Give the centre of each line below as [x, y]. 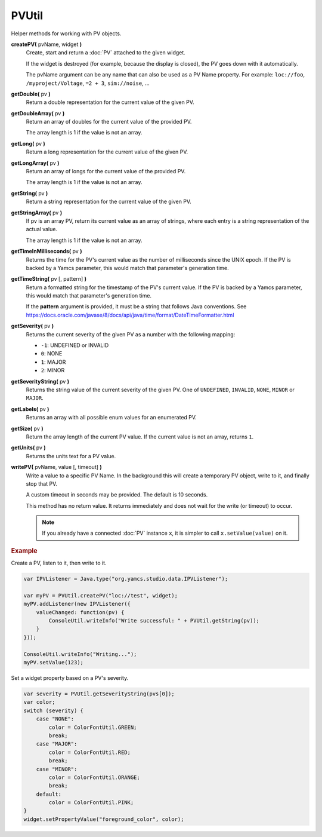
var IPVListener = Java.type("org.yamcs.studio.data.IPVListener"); [126, 579]
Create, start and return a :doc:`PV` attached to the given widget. [106, 53]
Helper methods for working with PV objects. [66, 33]
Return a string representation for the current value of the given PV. [109, 202]
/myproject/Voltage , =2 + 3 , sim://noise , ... [88, 83]
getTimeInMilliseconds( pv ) [47, 252]
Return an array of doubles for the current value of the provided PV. [109, 122]
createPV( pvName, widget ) [47, 44]
